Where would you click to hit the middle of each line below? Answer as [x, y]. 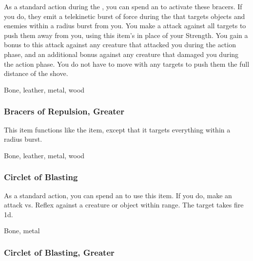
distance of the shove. [36, 73]
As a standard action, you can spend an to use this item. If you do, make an [118, 195]
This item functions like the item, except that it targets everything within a [117, 129]
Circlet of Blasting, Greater [59, 252]
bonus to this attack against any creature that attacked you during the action [120, 45]
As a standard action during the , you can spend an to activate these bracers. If [123, 6]
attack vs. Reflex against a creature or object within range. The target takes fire [124, 205]
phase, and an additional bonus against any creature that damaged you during [121, 54]
